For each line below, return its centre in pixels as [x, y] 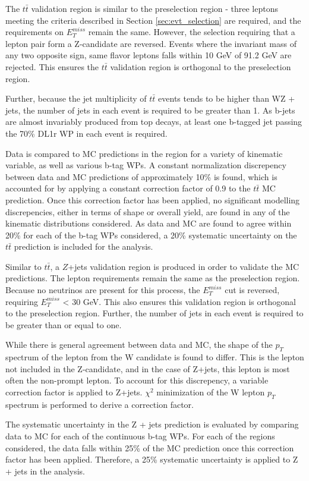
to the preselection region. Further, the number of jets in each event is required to [154, 313]
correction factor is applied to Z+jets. [74, 392]
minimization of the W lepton [211, 392]
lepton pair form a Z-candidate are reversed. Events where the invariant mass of [151, 43]
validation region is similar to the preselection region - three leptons [155, 8]
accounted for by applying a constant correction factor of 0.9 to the [128, 188]
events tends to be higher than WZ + [227, 98]
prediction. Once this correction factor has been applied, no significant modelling [153, 199]
